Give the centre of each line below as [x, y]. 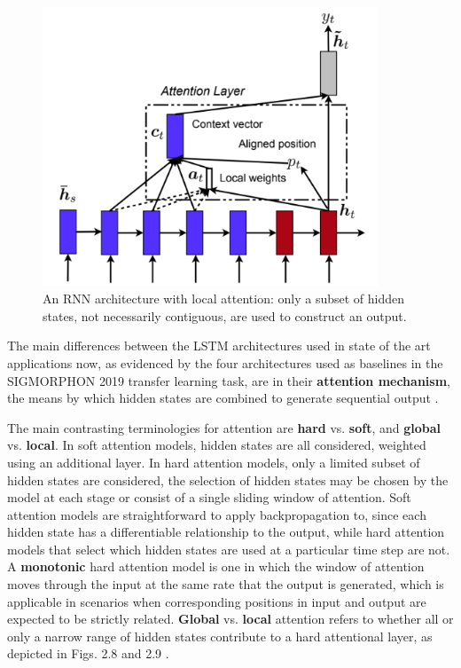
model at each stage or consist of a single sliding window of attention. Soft [209, 497]
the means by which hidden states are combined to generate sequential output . [223, 398]
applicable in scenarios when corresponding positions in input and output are [217, 601]
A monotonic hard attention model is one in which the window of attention [216, 566]
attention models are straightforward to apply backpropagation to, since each [217, 514]
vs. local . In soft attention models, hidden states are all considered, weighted [217, 445]
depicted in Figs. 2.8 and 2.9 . [88, 653]
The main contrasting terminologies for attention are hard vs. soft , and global [224, 427]
